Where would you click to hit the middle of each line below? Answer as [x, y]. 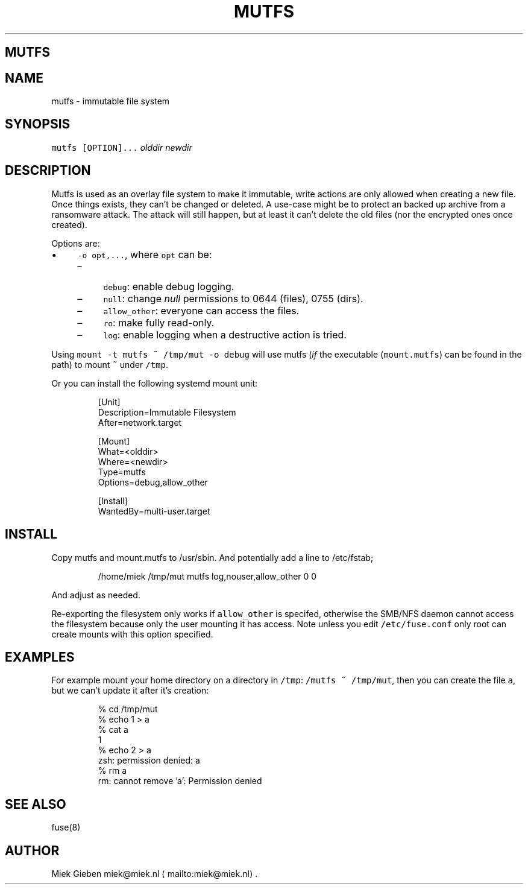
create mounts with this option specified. [132, 634]
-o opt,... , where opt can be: [145, 254]
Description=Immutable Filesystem [167, 412]
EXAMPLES [40, 657]
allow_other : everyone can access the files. [201, 310]
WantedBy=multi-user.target [154, 511]
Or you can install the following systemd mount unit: [154, 383]
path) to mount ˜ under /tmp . [110, 364]
